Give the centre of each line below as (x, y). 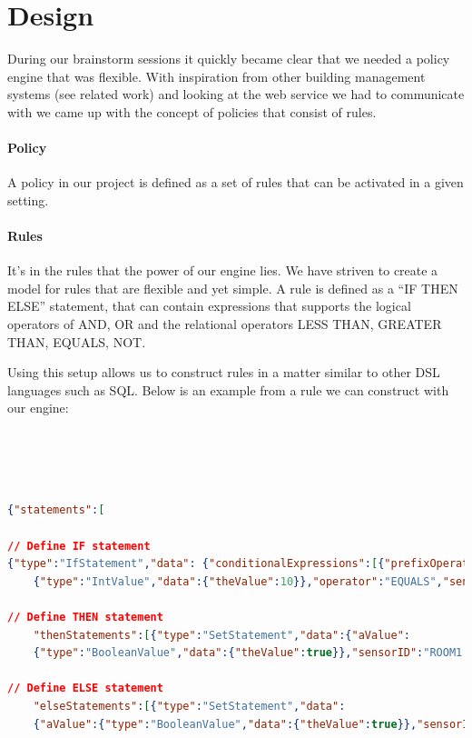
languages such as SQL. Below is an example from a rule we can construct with (228, 389)
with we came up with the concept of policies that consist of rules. (192, 111)
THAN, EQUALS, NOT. (77, 341)
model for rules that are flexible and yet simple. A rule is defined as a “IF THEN (233, 288)
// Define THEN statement (85, 617)
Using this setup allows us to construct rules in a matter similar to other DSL (224, 372)
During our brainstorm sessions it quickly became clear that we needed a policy (229, 59)
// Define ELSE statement (85, 688)
